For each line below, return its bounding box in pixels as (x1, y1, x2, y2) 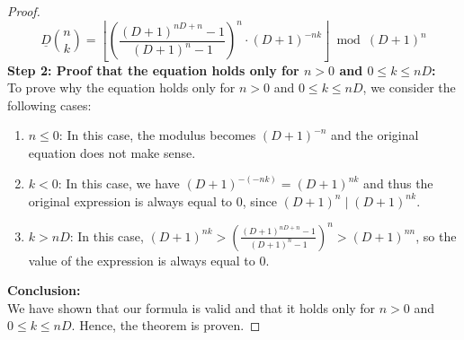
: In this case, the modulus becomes (58, 126, 256, 144)
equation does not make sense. (28, 143, 196, 161)
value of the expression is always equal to (28, 250, 255, 269)
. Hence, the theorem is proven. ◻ (71, 316, 261, 335)
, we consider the (362, 78, 456, 97)
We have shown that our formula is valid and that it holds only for (7, 298, 376, 317)
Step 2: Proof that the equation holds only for (7, 60, 299, 79)
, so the (415, 226, 457, 245)
